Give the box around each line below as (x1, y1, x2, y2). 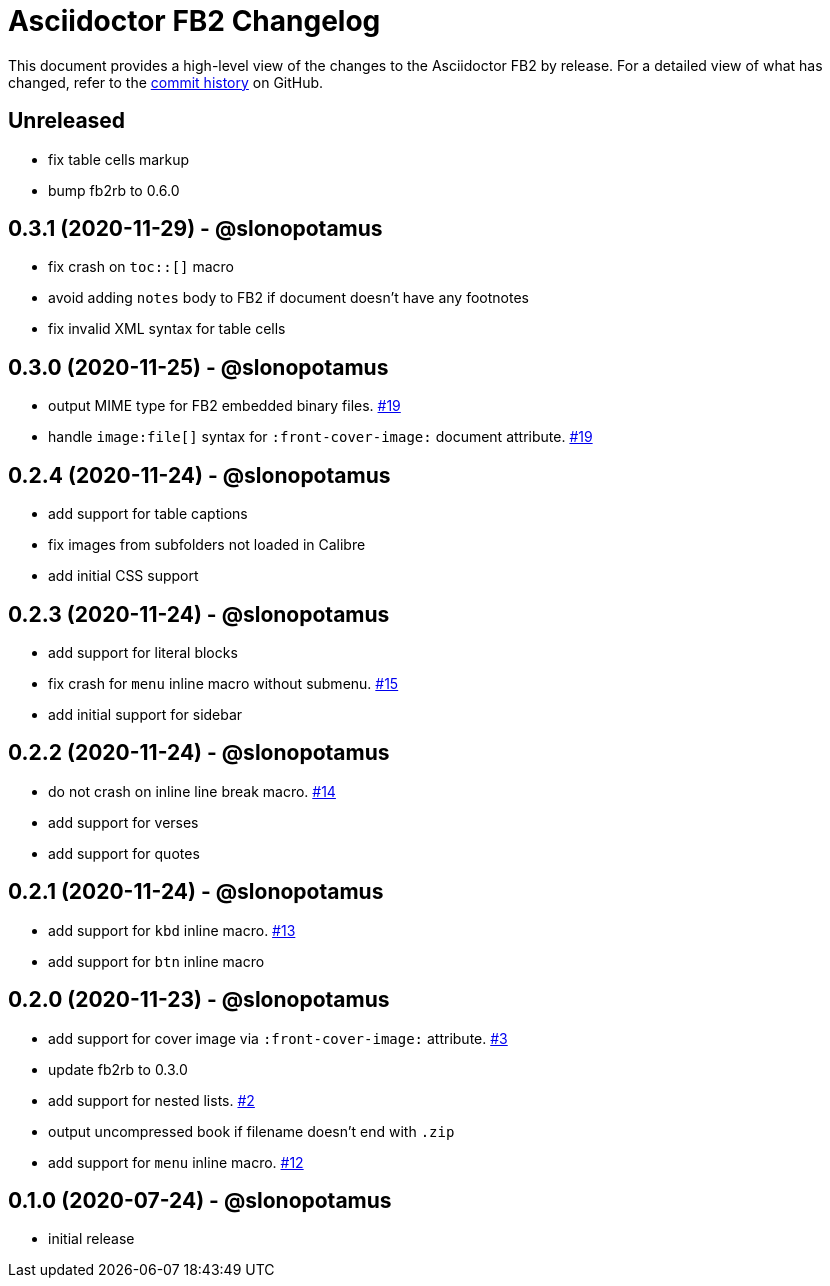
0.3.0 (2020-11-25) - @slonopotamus (8, 354, 389, 380)
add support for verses (48, 813, 199, 831)
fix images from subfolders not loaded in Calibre (48, 536, 366, 554)
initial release (48, 1230, 135, 1248)
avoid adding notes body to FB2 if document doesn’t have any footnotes (48, 289, 529, 307)
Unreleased (8, 108, 126, 134)
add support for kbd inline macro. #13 (48, 921, 296, 939)
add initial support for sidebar (48, 705, 243, 723)
